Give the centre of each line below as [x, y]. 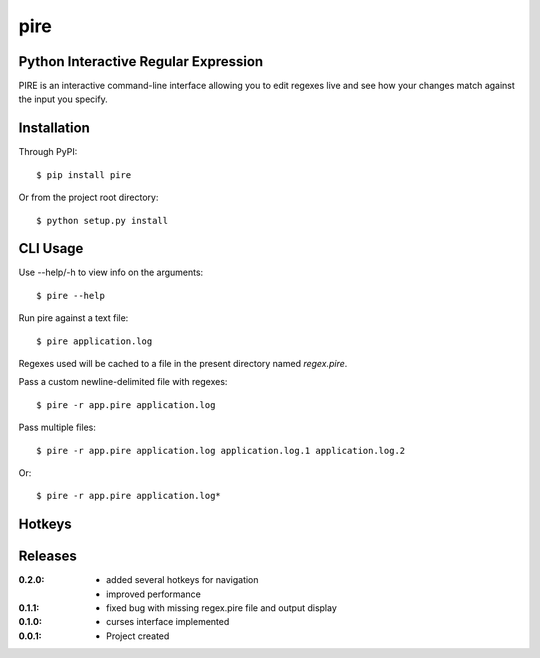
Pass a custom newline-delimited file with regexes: [123, 382]
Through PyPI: [48, 152]
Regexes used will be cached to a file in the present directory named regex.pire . [183, 363]
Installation [54, 128]
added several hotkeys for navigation [182, 580]
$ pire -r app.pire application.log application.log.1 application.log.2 [221, 450]
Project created [138, 636]
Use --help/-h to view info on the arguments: [111, 272]
